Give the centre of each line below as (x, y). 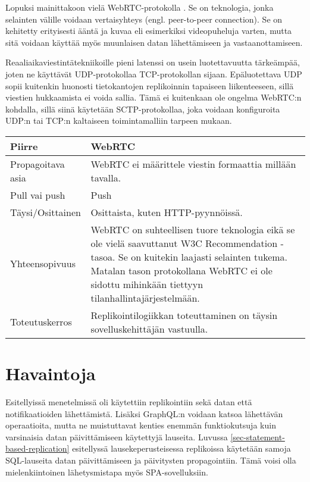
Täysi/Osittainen (46, 212)
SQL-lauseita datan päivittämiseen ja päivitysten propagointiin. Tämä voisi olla (151, 460)
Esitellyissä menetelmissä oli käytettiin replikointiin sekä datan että (129, 402)
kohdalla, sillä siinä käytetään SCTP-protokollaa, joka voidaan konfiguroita (143, 109)
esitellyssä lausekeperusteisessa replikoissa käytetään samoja (181, 448)
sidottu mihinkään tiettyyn (147, 284)
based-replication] (37, 448)
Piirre (24, 146)
